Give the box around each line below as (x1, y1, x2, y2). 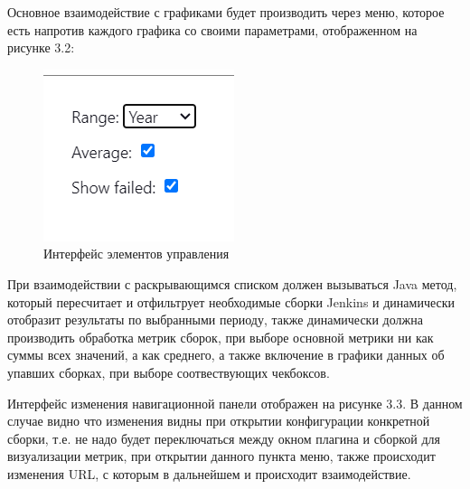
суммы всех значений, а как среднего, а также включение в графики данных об (7, 345, 445, 364)
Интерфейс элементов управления (43, 244, 230, 263)
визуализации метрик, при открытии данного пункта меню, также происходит (7, 447, 436, 465)
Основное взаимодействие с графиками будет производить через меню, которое (7, 3, 445, 21)
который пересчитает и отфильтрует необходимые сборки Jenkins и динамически (7, 292, 455, 311)
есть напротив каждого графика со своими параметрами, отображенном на (7, 20, 418, 39)
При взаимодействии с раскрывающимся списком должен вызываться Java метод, (7, 274, 457, 293)
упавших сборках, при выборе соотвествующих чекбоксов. (7, 362, 330, 381)
